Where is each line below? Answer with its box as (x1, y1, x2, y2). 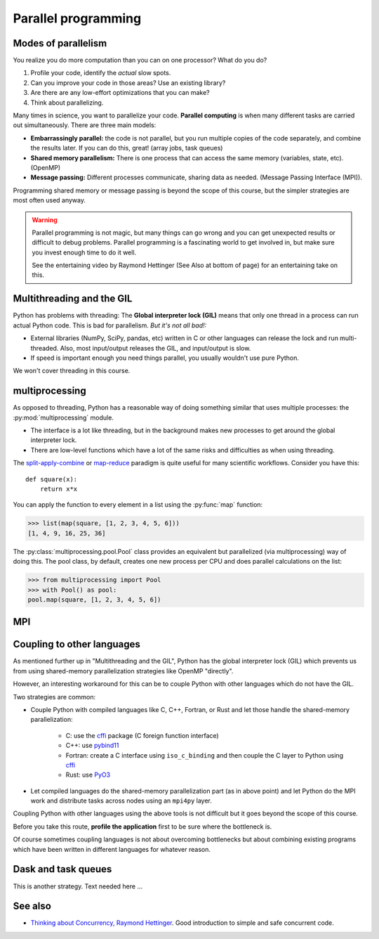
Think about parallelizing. (30, 98, 104, 107)
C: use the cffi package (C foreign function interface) (65, 731, 219, 739)
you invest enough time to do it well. (32, 248, 137, 257)
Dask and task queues (13, 863, 112, 875)
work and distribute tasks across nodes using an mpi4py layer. (30, 796, 212, 805)
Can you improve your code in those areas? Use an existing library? (30, 78, 226, 87)
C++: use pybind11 (65, 742, 119, 750)
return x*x (39, 485, 78, 493)
